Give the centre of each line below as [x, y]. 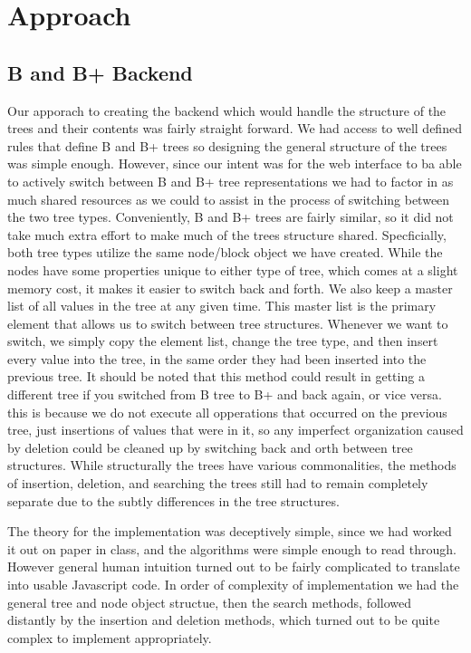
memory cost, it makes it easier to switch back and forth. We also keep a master [230, 288]
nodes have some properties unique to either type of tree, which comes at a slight [233, 269]
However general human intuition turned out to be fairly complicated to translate [234, 567]
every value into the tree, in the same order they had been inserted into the [217, 358]
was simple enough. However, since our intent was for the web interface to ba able [235, 163]
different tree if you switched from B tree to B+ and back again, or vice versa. [225, 394]
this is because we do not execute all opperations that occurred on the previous [227, 412]
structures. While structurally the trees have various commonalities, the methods [232, 465]
